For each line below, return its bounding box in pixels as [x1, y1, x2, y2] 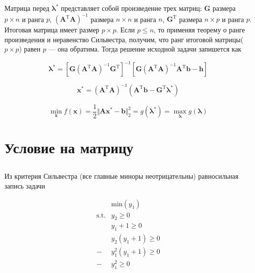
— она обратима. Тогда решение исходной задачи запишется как [48, 44, 242, 54]
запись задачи [4, 180, 45, 191]
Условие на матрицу [4, 137, 134, 157]
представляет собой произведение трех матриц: [60, 3, 202, 13]
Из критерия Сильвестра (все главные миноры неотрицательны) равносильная [4, 171, 239, 181]
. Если [116, 25, 135, 35]
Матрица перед [4, 3, 50, 13]
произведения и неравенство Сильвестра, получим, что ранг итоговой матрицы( [4, 34, 244, 44]
